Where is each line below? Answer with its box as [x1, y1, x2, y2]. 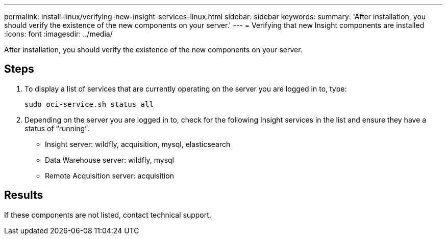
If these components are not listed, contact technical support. [4, 210, 211, 219]
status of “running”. [24, 124, 89, 133]
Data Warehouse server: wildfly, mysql [45, 155, 174, 164]
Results [4, 189, 43, 202]
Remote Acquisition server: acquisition [45, 171, 174, 180]
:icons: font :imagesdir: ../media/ [4, 29, 113, 38]
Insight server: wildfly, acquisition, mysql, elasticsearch [45, 139, 231, 148]
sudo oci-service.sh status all [24, 100, 154, 108]
